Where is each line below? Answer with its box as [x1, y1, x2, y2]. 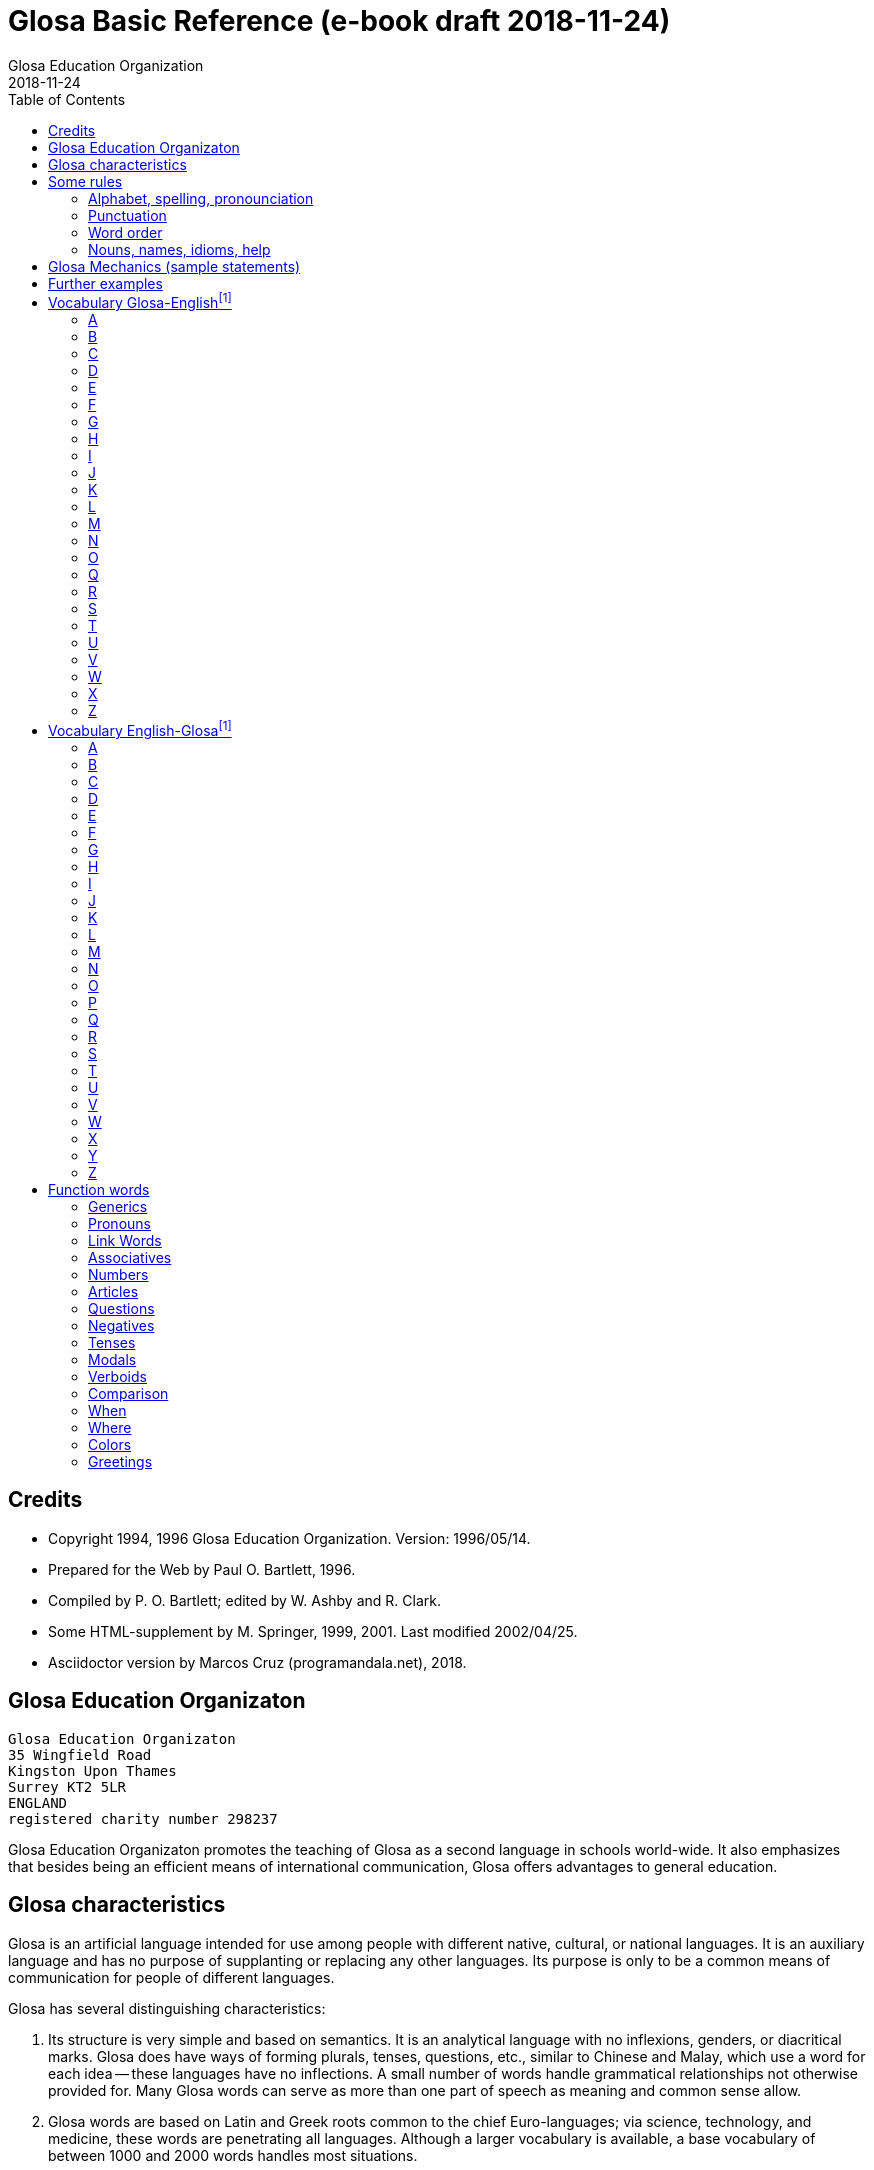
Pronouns [88, 1215, 151, 1233]
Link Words [88, 1232, 162, 1250]
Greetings [88, 1453, 153, 1471]
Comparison [88, 1385, 169, 1403]
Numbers [88, 1266, 149, 1284]
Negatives [88, 1317, 155, 1335]
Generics [88, 1198, 148, 1216]
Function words [48, 1181, 150, 1199]
